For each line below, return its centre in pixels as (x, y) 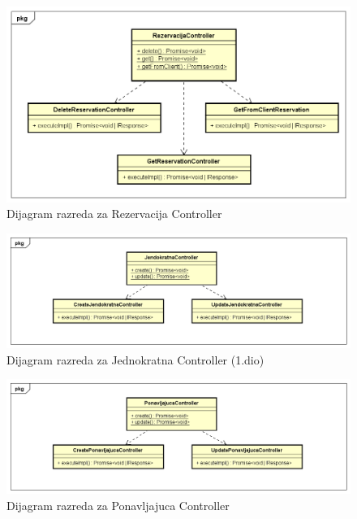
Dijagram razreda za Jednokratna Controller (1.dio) (135, 359)
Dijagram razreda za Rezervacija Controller (114, 214)
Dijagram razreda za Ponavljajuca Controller (118, 505)
